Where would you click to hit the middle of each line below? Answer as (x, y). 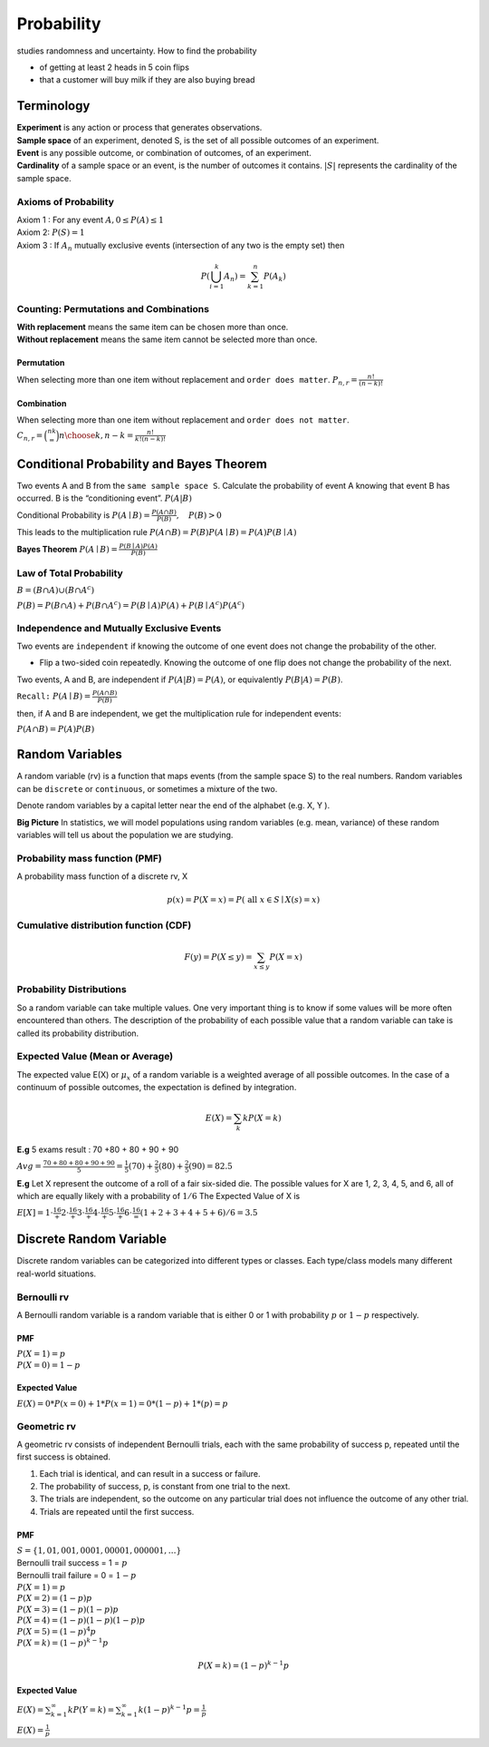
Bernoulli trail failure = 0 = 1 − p (77, 1576)
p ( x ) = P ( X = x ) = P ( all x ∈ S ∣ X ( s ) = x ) (244, 900)
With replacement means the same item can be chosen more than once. (153, 327)
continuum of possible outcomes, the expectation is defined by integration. (157, 1088)
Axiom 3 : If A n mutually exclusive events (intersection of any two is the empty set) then (181, 246)
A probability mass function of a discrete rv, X (102, 876)
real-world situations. (57, 1274)
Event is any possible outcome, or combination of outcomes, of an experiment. (164, 153)
